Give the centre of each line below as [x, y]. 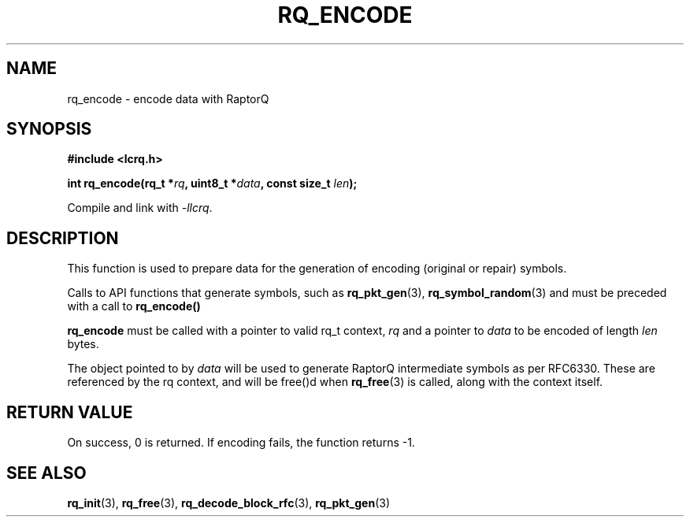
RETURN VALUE [70, 412]
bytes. [83, 344]
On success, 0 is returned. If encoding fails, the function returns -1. [241, 443]
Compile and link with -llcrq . [140, 208]
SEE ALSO [46, 473]
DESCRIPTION [63, 238]
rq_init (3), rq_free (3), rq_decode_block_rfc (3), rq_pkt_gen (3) [229, 503]
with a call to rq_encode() [134, 306]
